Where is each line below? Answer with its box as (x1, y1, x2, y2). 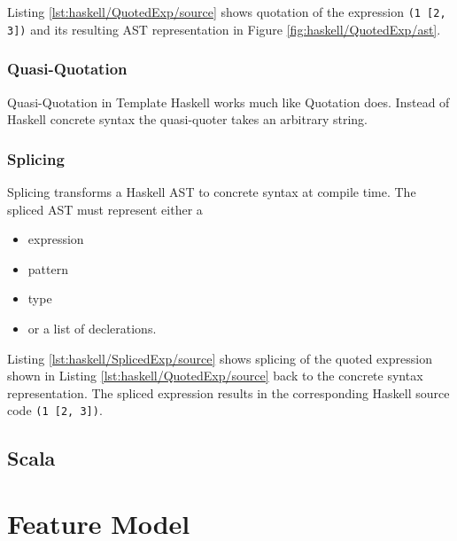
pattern (27, 259, 68, 278)
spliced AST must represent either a (7, 200, 203, 218)
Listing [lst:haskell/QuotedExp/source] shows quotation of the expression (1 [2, (7, 3, 446, 20)
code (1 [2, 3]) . (7, 401, 103, 419)
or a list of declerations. (27, 318, 157, 337)
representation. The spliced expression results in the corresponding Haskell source (7, 383, 450, 402)
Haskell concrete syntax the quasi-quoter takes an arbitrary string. (7, 110, 368, 129)
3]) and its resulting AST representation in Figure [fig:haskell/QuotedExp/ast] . (7, 20, 441, 38)
